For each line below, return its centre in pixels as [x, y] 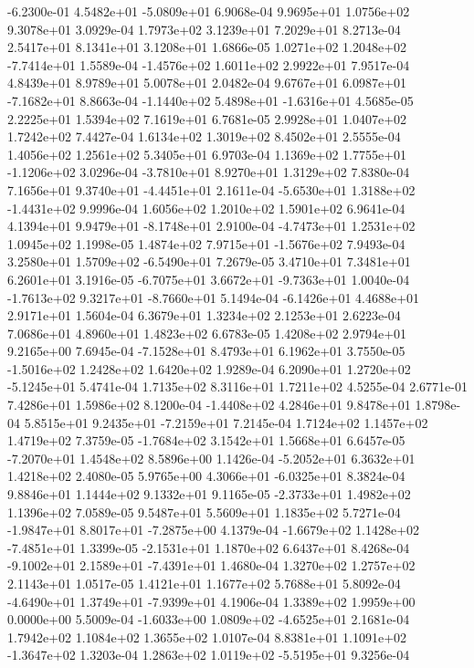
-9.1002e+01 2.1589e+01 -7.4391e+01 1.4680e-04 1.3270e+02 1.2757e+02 [211, 565]
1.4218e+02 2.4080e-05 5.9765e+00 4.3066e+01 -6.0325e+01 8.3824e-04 [206, 476]
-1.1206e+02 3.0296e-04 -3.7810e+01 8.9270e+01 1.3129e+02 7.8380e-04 [209, 172]
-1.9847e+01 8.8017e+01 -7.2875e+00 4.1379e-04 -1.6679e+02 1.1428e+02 [214, 530]
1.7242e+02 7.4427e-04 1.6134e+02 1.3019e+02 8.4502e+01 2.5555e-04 [204, 136]
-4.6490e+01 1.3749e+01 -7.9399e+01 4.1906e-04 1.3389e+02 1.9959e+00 [211, 601]
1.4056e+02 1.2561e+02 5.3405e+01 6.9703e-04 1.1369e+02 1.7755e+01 [207, 154]
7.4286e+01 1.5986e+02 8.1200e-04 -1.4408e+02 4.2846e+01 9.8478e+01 [209, 405]
